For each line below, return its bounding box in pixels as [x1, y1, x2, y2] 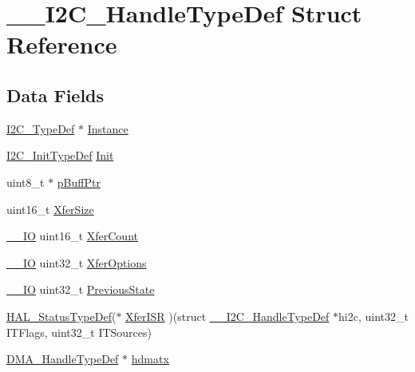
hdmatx [131, 350, 169, 367]
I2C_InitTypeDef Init [6, 147, 114, 164]
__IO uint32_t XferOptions [6, 254, 147, 271]
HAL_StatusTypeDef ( [6, 307, 117, 324]
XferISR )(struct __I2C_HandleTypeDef [125, 307, 330, 324]
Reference [6, 28, 117, 61]
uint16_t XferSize [6, 200, 94, 217]
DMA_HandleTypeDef [6, 350, 119, 367]
